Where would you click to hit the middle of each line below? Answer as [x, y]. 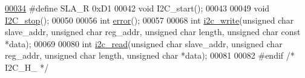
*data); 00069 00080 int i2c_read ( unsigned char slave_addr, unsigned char [144, 43]
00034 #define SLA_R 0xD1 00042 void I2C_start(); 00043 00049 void [137, 8]
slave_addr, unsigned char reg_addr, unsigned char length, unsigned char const [153, 32]
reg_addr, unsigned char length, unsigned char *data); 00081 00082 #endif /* [150, 55]
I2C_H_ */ [27, 67]
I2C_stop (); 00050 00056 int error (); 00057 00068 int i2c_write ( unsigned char [149, 20]
